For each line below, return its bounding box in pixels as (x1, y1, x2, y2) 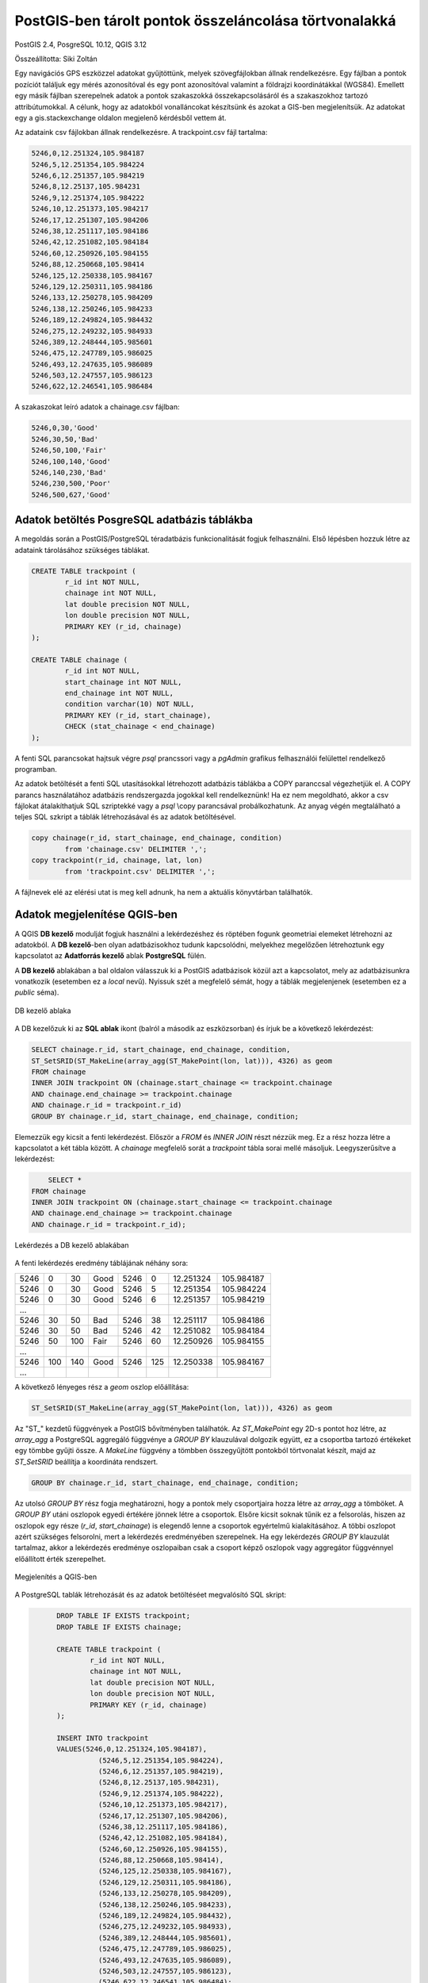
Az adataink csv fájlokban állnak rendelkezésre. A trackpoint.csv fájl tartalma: (14, 128, 268, 137)
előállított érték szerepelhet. (14, 1554, 106, 1563)
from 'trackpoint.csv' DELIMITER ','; (64, 867, 216, 876)
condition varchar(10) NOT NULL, (64, 700, 195, 709)
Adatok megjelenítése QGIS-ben (14, 908, 178, 922)
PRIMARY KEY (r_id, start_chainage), (64, 711, 212, 719)
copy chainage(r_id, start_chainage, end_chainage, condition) (31, 834, 283, 842)
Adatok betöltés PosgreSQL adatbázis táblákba (14, 513, 254, 527)
